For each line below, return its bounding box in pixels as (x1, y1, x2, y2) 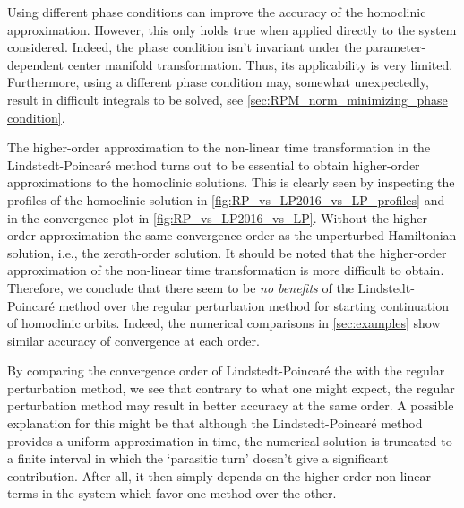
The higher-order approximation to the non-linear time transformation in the (7, 138, 431, 157)
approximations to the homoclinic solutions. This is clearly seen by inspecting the (7, 173, 455, 192)
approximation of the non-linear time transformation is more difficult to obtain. (7, 261, 444, 280)
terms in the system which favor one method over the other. (7, 484, 337, 503)
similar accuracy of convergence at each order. (7, 331, 260, 349)
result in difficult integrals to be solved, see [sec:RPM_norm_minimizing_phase (7, 90, 448, 108)
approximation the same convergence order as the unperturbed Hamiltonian (39, 226, 457, 245)
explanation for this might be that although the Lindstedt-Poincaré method (7, 414, 423, 433)
